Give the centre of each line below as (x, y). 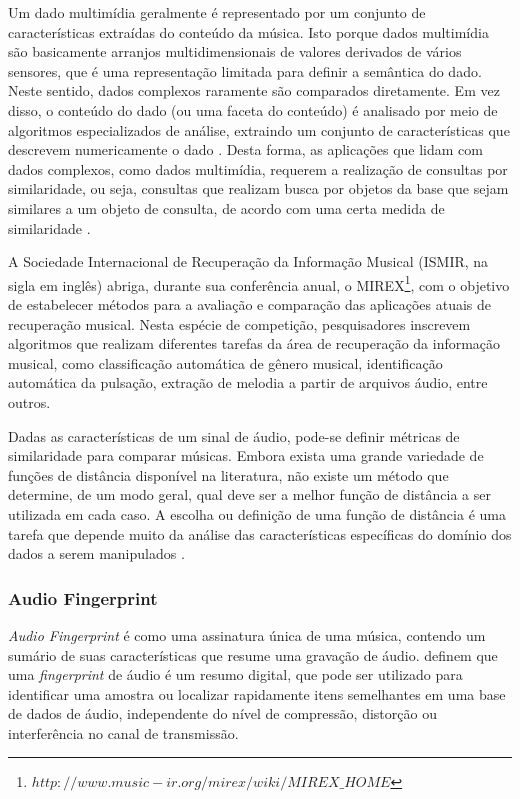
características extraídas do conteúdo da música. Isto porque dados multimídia (248, 31)
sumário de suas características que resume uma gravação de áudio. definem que (253, 654)
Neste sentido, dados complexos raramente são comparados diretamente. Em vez (254, 90)
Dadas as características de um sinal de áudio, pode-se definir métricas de (234, 435)
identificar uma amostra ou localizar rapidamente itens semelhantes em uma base (257, 693)
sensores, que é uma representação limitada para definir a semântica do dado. (245, 70)
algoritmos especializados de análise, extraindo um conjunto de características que (259, 129)
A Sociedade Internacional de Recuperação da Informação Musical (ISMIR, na (248, 261)
